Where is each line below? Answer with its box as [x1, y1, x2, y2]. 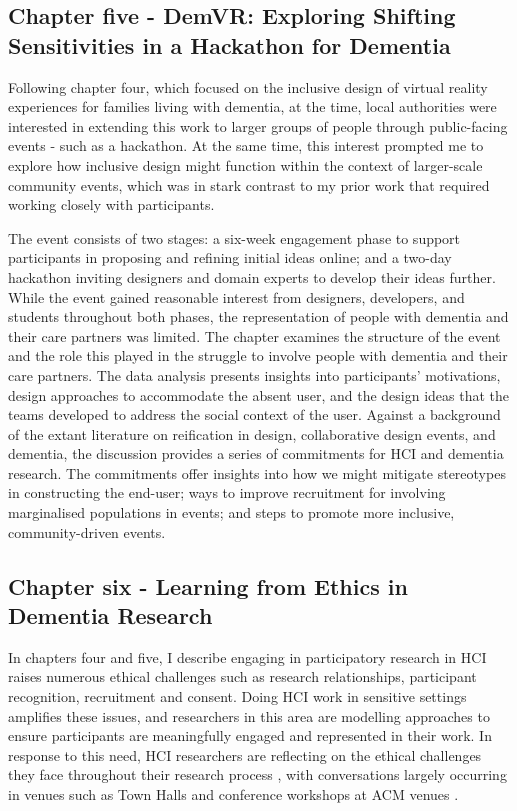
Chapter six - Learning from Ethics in [8, 570, 408, 601]
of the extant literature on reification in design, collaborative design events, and [8, 423, 496, 444]
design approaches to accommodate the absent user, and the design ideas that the [8, 384, 510, 405]
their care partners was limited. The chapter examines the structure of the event [8, 325, 501, 346]
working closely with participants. [8, 194, 215, 215]
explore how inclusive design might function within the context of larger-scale [8, 154, 483, 175]
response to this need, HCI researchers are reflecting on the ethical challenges [8, 744, 482, 765]
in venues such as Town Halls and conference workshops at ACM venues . [8, 784, 459, 804]
